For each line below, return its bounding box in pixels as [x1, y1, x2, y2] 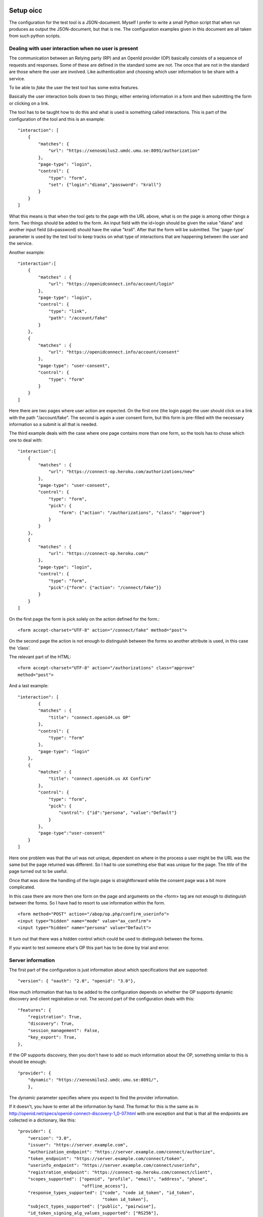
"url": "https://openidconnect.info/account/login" [48, 281, 175, 287]
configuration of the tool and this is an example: [9, 116, 105, 122]
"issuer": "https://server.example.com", [27, 1142, 129, 1148]
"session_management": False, [27, 1028, 100, 1033]
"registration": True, [27, 1014, 82, 1020]
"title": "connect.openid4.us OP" [48, 715, 131, 720]
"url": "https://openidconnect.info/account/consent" [48, 350, 180, 355]
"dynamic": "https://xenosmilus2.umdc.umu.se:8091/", [27, 1077, 159, 1083]
